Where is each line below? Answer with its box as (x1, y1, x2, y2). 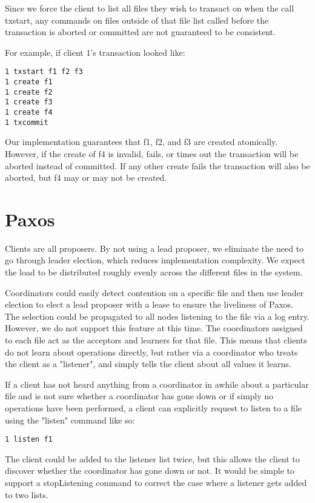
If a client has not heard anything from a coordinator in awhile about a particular (5, 377, 309, 390)
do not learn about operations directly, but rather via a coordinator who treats (5, 345, 298, 358)
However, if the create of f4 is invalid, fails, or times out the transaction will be (5, 147, 299, 160)
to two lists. (5, 488, 48, 501)
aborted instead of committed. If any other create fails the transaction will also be (5, 159, 310, 172)
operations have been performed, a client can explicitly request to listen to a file (5, 401, 302, 414)
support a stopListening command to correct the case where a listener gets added (5, 476, 307, 488)
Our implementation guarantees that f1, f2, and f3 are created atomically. (5, 135, 278, 148)
